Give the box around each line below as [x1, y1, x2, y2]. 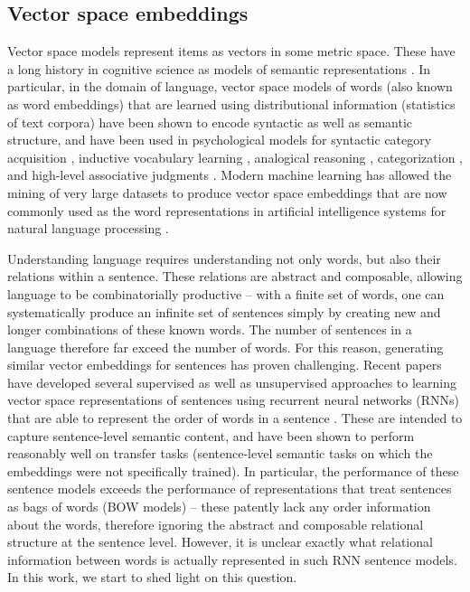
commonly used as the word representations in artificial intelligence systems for [7, 201, 446, 220]
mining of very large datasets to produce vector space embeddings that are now [7, 183, 447, 202]
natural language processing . [7, 219, 169, 238]
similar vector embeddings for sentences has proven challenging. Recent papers [7, 355, 442, 374]
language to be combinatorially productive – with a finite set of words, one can [7, 284, 445, 303]
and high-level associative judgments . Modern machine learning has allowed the [7, 165, 452, 184]
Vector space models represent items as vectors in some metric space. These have [7, 42, 456, 61]
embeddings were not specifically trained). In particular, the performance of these [7, 461, 459, 480]
